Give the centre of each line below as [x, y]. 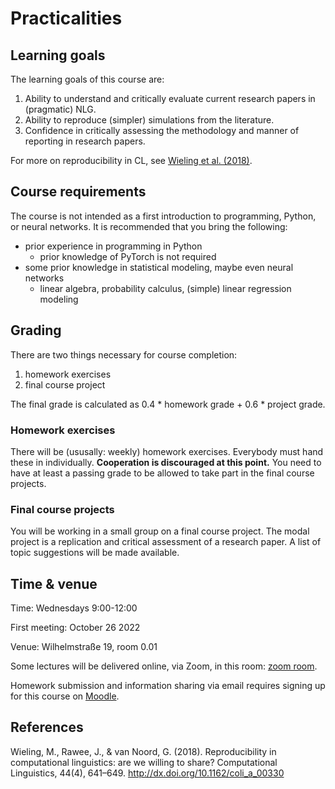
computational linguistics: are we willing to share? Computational [144, 762]
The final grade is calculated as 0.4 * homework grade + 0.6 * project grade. [168, 404]
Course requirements [78, 192]
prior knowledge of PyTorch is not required [128, 256]
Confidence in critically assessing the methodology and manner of [162, 130]
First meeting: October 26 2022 [75, 628]
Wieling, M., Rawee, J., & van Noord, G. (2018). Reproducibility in [143, 751]
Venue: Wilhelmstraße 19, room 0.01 [84, 647]
